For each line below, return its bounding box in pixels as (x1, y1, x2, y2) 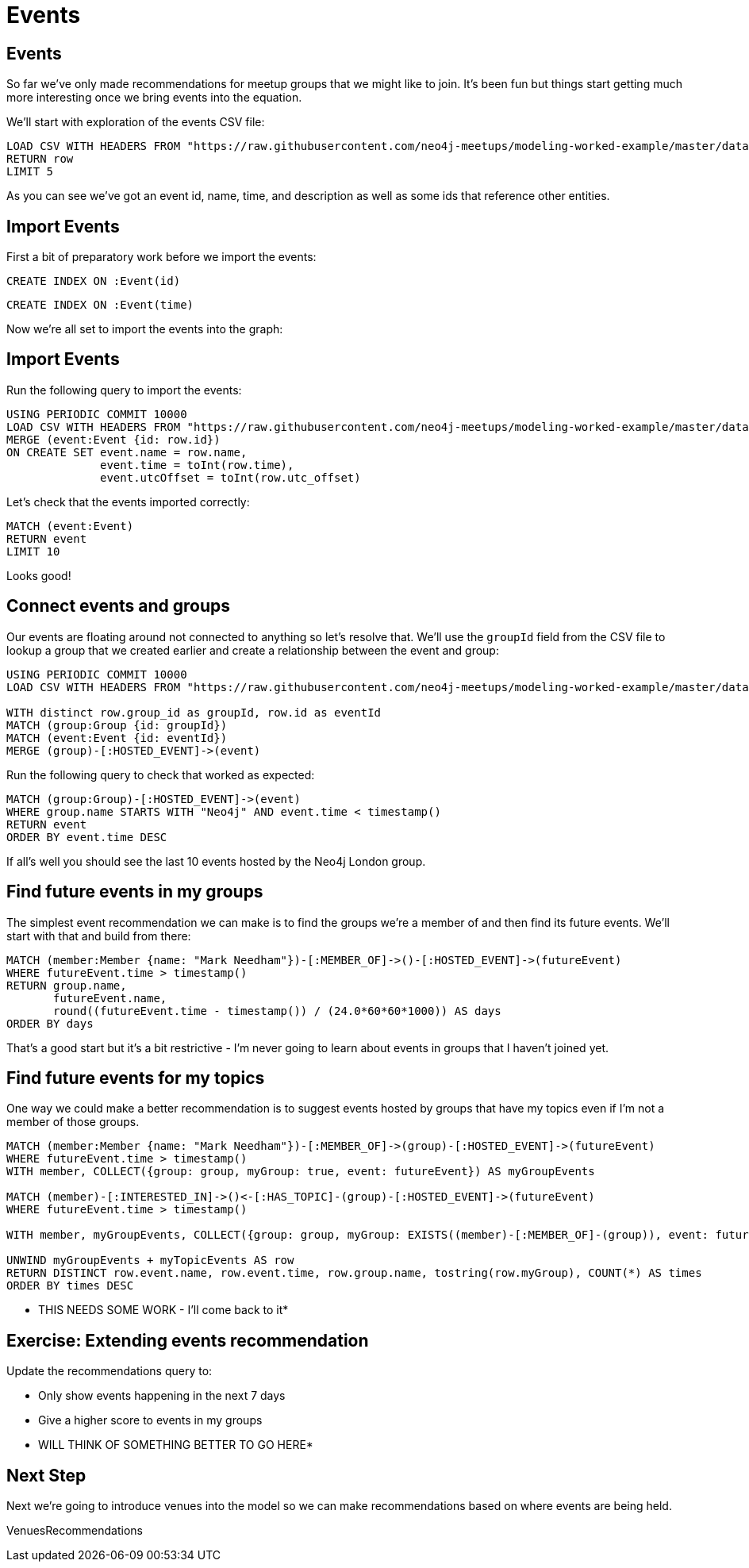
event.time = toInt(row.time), (100, 458, 294, 471)
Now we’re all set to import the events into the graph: (6, 322, 283, 336)
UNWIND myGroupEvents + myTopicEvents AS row (6, 1254, 294, 1267)
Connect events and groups (6, 596, 231, 617)
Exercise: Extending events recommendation (6, 1330, 369, 1351)
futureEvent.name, (53, 991, 167, 1005)
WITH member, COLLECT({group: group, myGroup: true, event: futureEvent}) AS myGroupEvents (6, 1165, 595, 1178)
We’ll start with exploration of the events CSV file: (6, 115, 265, 129)
